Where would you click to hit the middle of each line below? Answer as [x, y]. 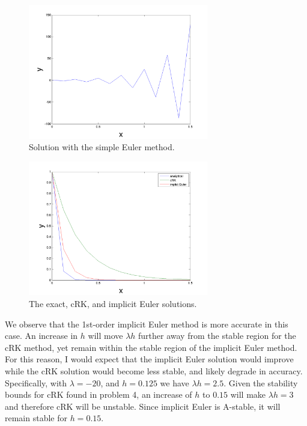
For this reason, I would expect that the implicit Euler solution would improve [149, 359]
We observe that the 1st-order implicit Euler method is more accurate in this [147, 324]
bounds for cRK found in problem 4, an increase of [99, 394]
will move [105, 336]
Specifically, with [36, 382]
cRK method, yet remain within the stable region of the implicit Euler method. [151, 347]
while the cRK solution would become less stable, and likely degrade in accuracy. [154, 370]
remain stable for [36, 418]
